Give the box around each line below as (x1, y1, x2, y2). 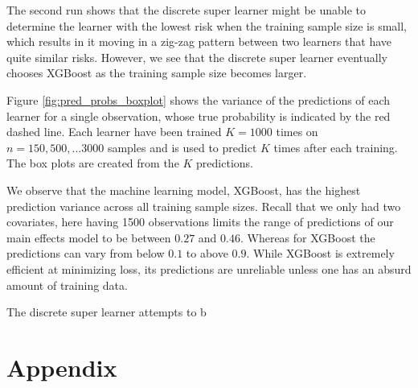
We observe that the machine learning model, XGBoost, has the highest (6, 181, 361, 198)
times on (276, 123, 318, 140)
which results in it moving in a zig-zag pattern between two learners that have (6, 33, 392, 50)
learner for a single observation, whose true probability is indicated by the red (6, 107, 391, 124)
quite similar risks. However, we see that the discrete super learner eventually (6, 48, 387, 65)
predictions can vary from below (6, 245, 165, 262)
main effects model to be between (6, 229, 171, 246)
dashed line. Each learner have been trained (6, 123, 222, 140)
